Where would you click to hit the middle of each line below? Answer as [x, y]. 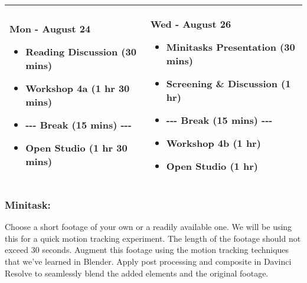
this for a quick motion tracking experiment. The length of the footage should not [153, 238]
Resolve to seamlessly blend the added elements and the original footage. [137, 273]
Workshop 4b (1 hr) [213, 143]
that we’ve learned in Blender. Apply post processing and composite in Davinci [148, 261]
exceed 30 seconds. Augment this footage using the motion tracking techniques [147, 250]
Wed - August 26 [191, 24]
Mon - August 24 [50, 29]
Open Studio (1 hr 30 [76, 148]
